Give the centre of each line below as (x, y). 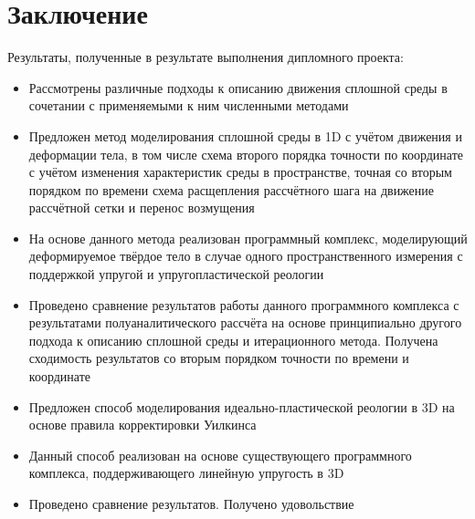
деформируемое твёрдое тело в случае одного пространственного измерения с (246, 256)
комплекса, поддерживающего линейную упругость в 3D (186, 473)
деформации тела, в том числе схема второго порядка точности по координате (246, 154)
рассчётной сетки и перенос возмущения (142, 208)
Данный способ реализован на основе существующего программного (220, 455)
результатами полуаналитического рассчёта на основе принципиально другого (245, 322)
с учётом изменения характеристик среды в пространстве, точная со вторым (240, 172)
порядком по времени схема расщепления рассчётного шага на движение (232, 189)
